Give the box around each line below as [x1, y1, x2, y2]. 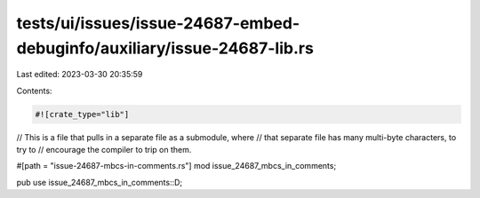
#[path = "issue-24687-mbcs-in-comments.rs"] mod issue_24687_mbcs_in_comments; [16, 161, 337, 171]
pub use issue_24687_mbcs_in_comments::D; [16, 177, 183, 187]
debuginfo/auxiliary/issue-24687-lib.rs [16, 38, 315, 58]
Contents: [16, 85, 52, 96]
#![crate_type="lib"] [35, 109, 130, 119]
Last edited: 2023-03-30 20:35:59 [16, 69, 143, 80]
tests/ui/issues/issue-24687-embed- [16, 13, 300, 33]
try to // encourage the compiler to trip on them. [16, 145, 192, 155]
